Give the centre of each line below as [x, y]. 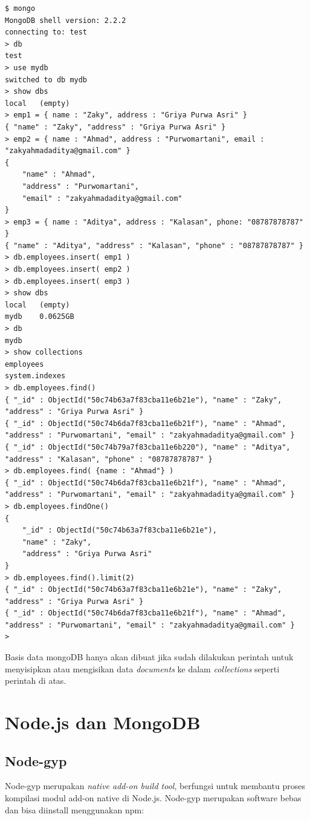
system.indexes [35, 376]
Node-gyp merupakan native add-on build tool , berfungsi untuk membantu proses [155, 786]
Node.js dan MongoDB [103, 722]
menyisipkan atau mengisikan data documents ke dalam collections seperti [142, 668]
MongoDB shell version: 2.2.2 [66, 20]
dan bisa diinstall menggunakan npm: [75, 809]
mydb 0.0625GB [40, 317]
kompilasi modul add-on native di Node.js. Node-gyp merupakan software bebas [153, 798]
